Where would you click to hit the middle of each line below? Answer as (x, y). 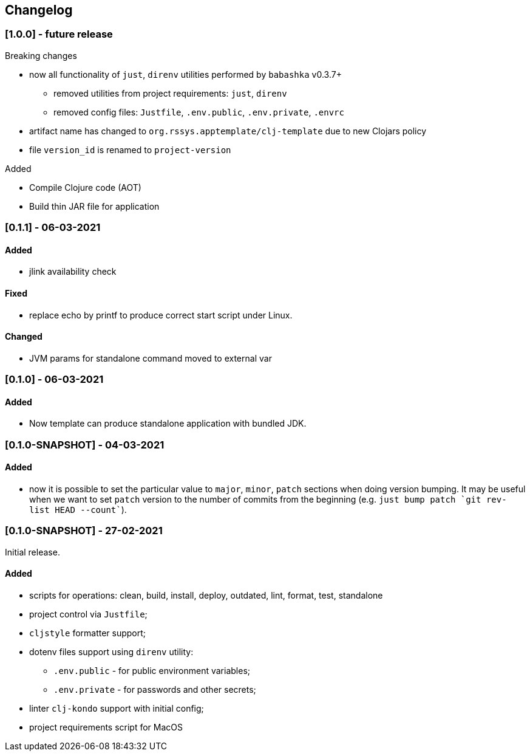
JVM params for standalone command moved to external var (151, 358)
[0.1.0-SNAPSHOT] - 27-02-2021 (84, 531)
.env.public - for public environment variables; (152, 670)
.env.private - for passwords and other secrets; (155, 689)
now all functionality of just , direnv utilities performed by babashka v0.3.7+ (185, 74)
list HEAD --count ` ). (78, 510)
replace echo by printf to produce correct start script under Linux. (161, 315)
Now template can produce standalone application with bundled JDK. (168, 424)
